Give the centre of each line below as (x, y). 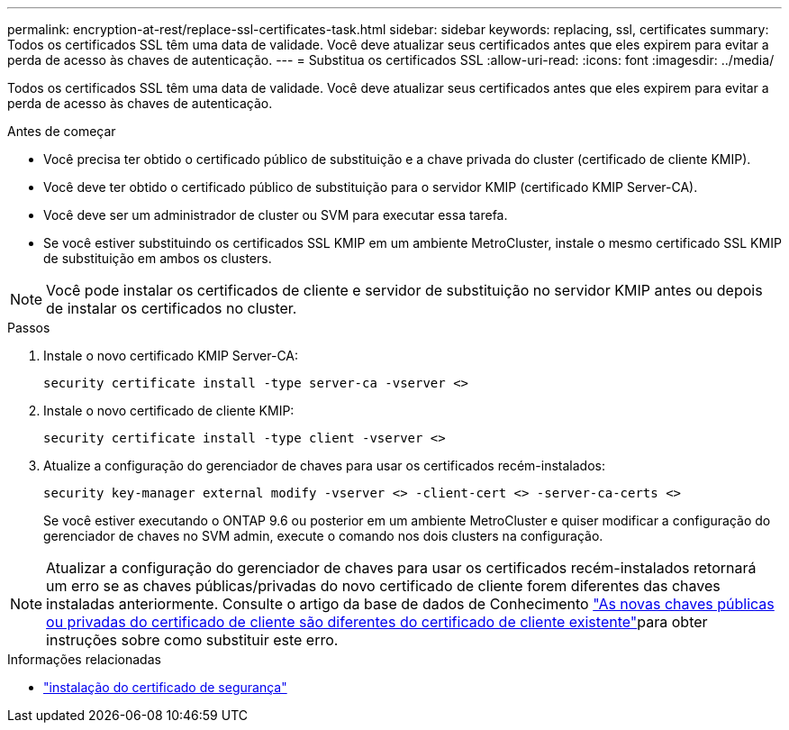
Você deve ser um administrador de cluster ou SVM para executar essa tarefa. (276, 215)
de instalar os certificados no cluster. (172, 308)
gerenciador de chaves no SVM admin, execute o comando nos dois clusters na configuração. (323, 536)
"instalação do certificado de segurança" (165, 687)
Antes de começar (62, 131)
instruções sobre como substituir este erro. (192, 640)
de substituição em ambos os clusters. (158, 258)
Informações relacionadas (84, 659)
